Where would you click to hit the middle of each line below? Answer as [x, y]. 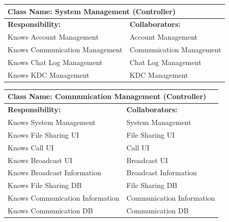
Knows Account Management [53, 37]
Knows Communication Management [65, 50]
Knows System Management [52, 122]
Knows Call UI [31, 147]
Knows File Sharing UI [44, 134]
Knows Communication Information [64, 198]
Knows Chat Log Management [55, 62]
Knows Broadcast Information [54, 172]
